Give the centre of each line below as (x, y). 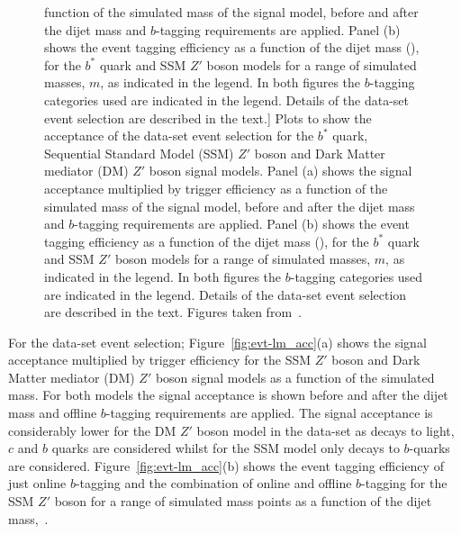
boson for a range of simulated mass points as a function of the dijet (243, 501)
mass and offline (53, 413)
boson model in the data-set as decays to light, (325, 430)
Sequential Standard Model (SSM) (139, 153)
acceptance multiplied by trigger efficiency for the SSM (160, 360)
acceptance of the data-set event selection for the (179, 136)
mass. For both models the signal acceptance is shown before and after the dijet (228, 395)
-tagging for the (404, 483)
